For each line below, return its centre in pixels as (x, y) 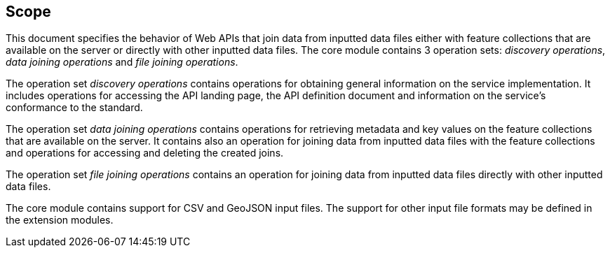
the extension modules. (60, 220)
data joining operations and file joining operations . (122, 62)
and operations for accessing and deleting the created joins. (145, 153)
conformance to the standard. (74, 108)
